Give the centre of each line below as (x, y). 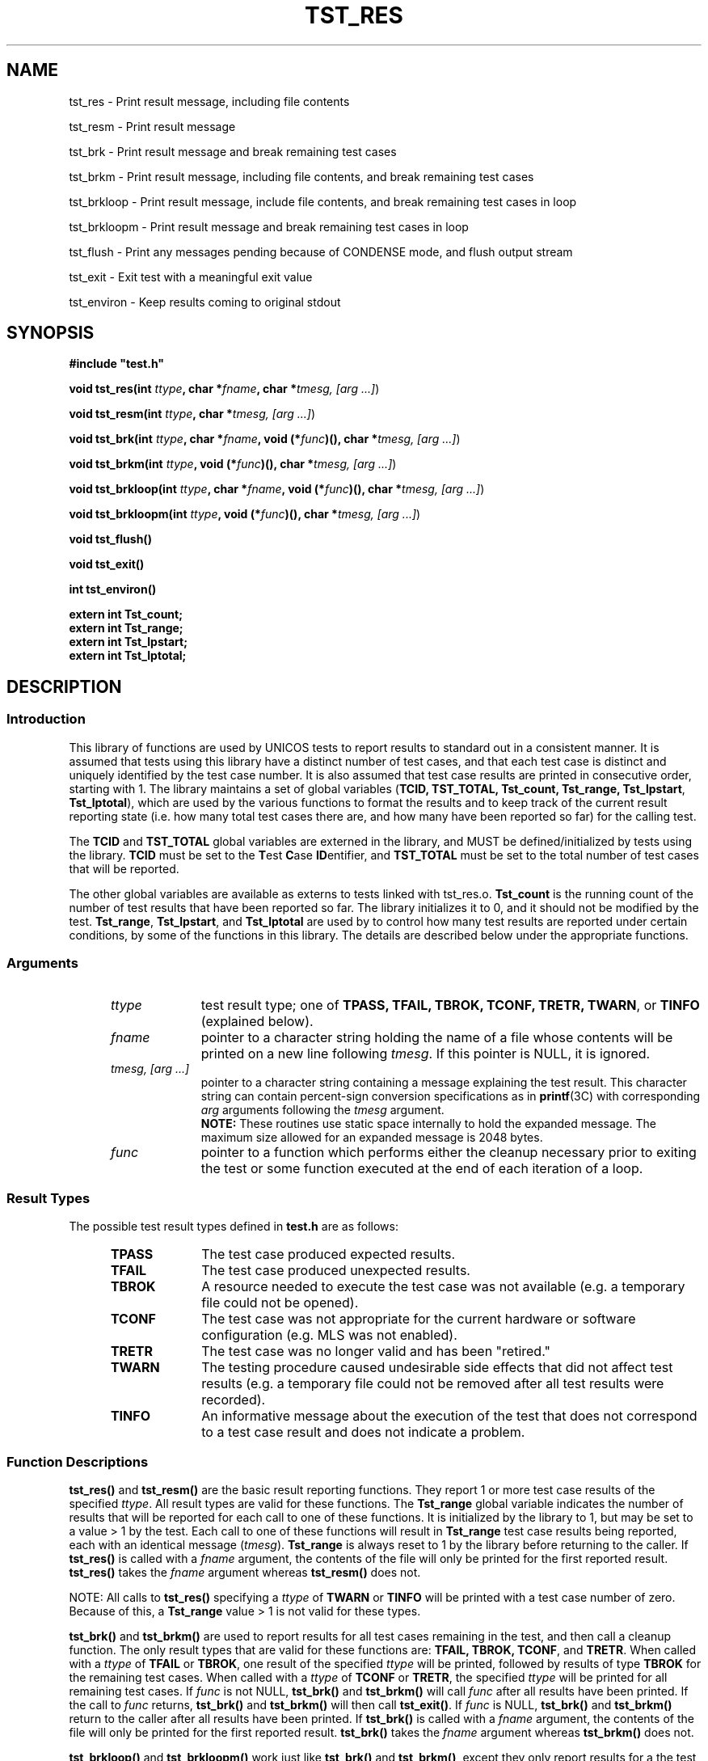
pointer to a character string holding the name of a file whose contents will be (437, 1038)
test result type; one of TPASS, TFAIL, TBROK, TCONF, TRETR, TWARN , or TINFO (450, 1005)
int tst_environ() (113, 589)
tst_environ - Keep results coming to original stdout (205, 302)
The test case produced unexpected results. (336, 1271)
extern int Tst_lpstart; (128, 642)
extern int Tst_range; (126, 628)
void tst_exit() (107, 564)
